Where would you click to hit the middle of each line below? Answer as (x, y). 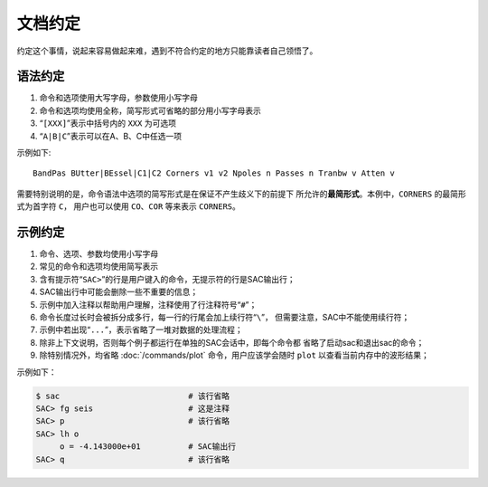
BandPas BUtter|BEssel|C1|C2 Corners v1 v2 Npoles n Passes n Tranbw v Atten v (214, 173)
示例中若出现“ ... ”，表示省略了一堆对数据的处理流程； (141, 329)
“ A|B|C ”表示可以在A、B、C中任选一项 (111, 136)
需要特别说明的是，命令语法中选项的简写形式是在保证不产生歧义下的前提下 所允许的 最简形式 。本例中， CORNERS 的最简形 (241, 194)
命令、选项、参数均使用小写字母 (99, 254)
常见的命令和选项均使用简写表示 (99, 266)
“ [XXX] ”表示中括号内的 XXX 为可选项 (108, 123)
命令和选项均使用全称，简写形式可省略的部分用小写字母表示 (150, 110)
